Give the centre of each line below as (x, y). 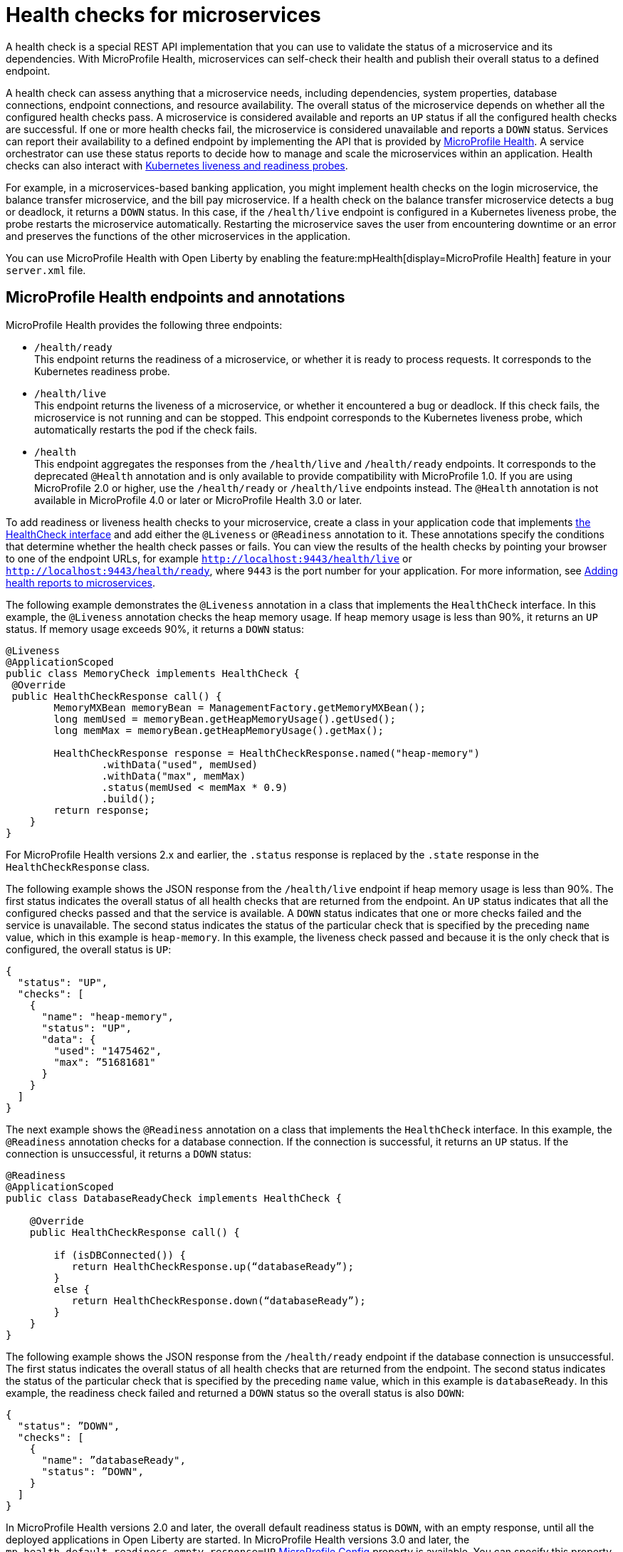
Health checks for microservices (163, 15)
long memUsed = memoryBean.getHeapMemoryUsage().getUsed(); (225, 719)
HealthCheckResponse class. (78, 866)
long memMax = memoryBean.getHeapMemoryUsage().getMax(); (219, 730)
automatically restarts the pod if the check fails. (146, 429)
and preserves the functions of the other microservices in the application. (178, 236)
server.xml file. (46, 270)
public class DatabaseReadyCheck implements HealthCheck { (174, 1198)
